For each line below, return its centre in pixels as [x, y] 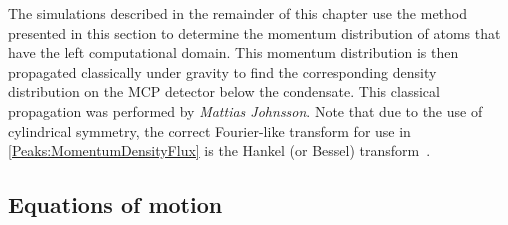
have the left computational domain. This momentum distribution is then [233, 52]
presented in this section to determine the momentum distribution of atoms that [254, 32]
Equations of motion [115, 204]
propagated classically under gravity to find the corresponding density [222, 71]
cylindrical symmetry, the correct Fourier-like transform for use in [209, 130]
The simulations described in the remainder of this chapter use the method [238, 13]
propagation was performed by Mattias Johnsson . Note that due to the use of [245, 110]
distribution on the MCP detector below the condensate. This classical [224, 91]
